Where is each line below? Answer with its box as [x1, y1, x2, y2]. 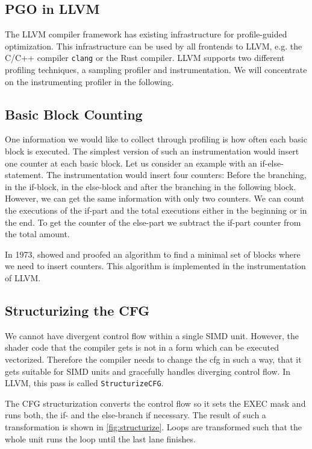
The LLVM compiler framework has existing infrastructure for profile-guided [5, 28, 287, 40]
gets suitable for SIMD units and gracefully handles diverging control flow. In [5, 365, 290, 377]
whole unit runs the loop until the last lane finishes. [5, 432, 196, 445]
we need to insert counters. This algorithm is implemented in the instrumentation [5, 260, 306, 272]
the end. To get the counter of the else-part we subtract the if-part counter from [5, 215, 301, 228]
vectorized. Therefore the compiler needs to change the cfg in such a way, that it [5, 352, 302, 365]
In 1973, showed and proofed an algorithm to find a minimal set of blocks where [5, 247, 301, 260]
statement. [5, 168, 44, 181]
